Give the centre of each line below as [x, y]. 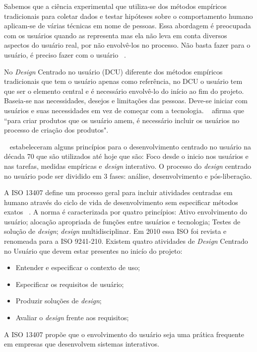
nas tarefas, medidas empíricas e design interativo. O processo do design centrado [128, 166]
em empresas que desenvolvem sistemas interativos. [82, 344]
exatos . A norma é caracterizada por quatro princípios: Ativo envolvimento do [126, 212]
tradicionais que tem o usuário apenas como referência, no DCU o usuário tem [123, 81]
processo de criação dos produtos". [56, 130]
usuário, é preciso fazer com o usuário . [65, 54]
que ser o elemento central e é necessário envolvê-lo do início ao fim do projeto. [124, 91]
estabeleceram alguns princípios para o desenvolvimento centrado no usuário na [130, 146]
